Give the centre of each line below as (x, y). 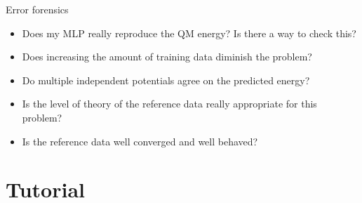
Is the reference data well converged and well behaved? (140, 141)
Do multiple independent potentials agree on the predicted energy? (166, 80)
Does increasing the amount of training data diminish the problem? (167, 57)
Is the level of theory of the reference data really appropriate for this (169, 104)
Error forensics (37, 9)
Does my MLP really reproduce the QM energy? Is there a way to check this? (189, 33)
